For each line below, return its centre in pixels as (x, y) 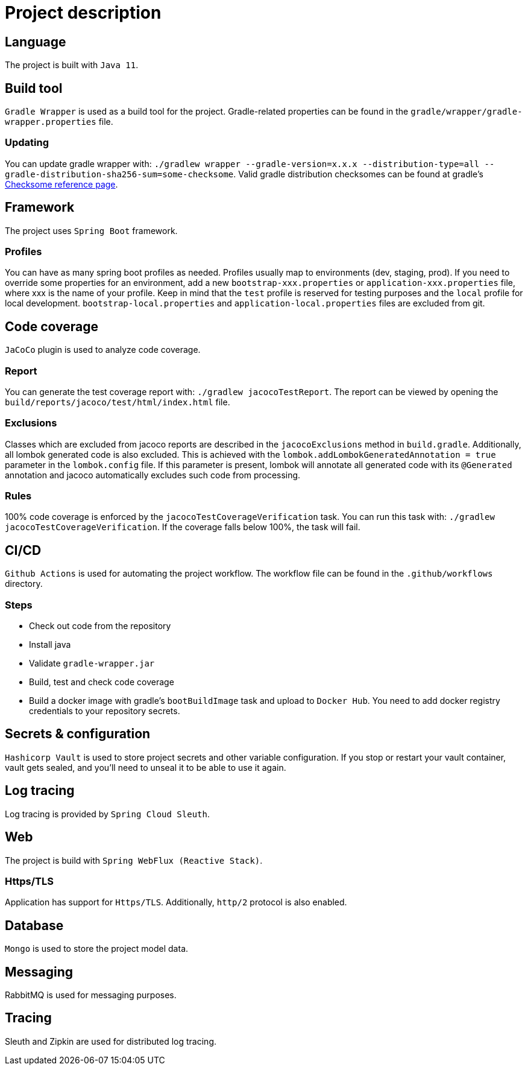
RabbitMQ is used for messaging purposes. (91, 995)
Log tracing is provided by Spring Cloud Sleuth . (107, 814)
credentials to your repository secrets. (105, 711)
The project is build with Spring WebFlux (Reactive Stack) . (134, 860)
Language (36, 42)
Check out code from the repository (100, 626)
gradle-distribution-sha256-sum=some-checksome (119, 174)
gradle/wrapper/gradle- (467, 112)
